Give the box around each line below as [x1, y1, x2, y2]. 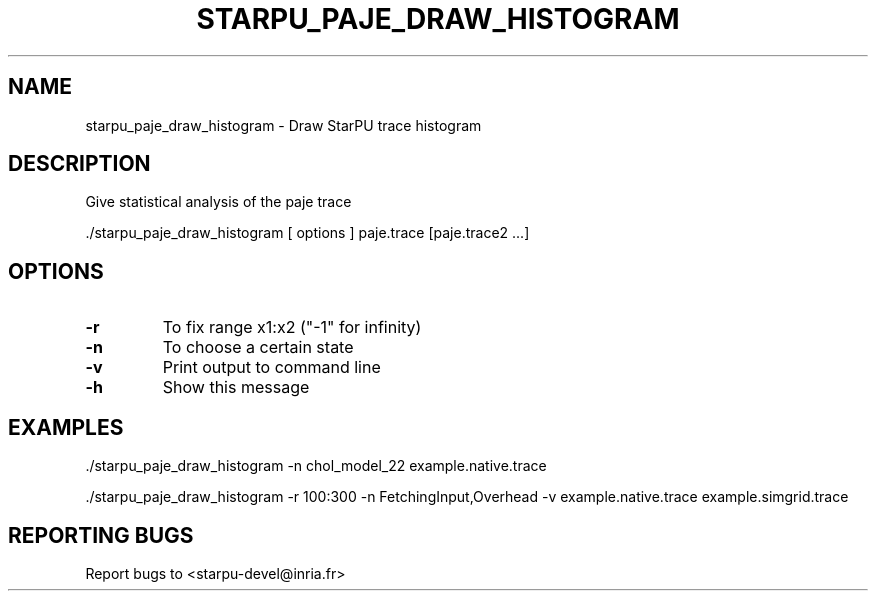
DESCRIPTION [8, 151, 151, 177]
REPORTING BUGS [8, 522, 194, 548]
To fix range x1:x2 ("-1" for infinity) [162, 317, 422, 338]
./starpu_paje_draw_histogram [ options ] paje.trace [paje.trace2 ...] [85, 224, 530, 242]
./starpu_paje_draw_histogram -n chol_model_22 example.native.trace [85, 457, 547, 475]
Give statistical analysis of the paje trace [85, 193, 352, 211]
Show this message [162, 377, 310, 398]
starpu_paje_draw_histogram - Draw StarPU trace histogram [85, 116, 482, 134]
